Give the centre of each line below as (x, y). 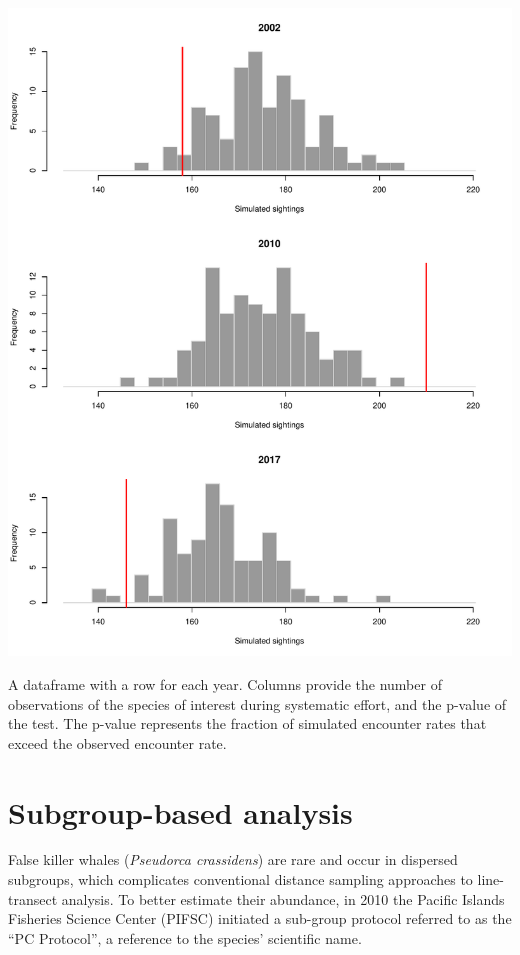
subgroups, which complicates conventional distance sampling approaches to (240, 879)
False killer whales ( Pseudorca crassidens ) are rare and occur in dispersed (233, 859)
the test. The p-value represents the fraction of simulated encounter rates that (247, 723)
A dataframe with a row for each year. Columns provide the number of (225, 683)
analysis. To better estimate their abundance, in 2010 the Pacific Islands (283, 898)
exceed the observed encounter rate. (117, 742)
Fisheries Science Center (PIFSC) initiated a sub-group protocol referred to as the (260, 918)
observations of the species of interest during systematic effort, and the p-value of (257, 703)
